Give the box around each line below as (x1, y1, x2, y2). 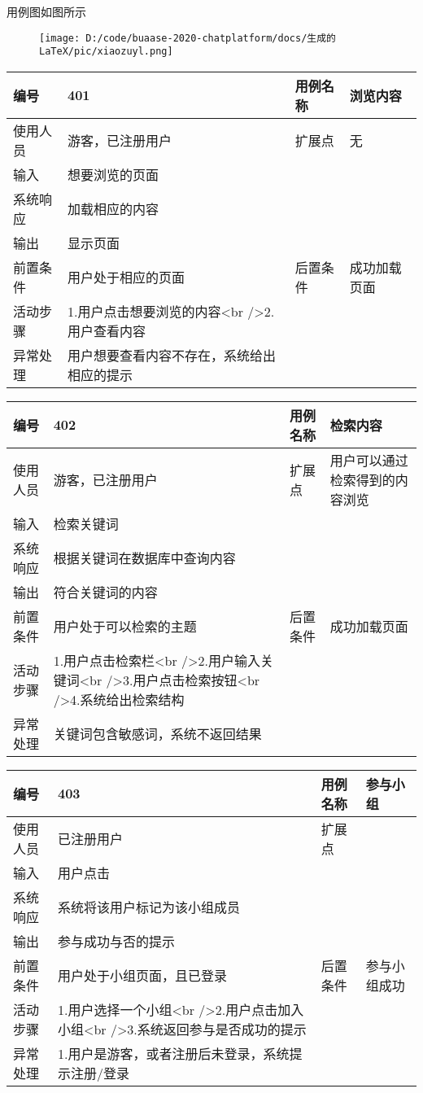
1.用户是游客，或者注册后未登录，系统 (57, 1043, 290, 1063)
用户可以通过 (329, 450, 408, 470)
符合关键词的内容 (53, 582, 158, 601)
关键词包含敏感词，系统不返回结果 (53, 724, 262, 743)
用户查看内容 (67, 321, 146, 340)
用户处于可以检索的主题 (53, 616, 197, 636)
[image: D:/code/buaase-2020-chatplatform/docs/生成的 (39, 32, 336, 44)
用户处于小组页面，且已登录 (57, 965, 227, 985)
